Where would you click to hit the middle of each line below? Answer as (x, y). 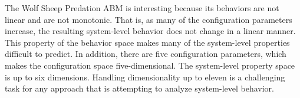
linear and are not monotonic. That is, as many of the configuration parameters (149, 19)
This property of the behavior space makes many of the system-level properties (147, 42)
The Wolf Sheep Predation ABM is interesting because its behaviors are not (142, 8)
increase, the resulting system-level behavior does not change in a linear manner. (150, 31)
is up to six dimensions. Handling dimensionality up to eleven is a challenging (145, 77)
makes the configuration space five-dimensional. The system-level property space (150, 65)
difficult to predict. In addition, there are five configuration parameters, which (146, 54)
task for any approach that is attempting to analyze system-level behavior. (139, 88)
